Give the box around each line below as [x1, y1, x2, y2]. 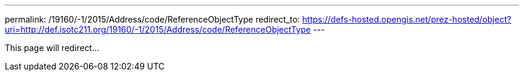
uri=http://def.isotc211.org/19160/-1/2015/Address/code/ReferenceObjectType [5, 24, 311, 34]
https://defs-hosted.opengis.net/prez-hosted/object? [302, 14, 511, 24]
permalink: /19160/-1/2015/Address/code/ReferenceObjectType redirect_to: [5, 14, 300, 24]
